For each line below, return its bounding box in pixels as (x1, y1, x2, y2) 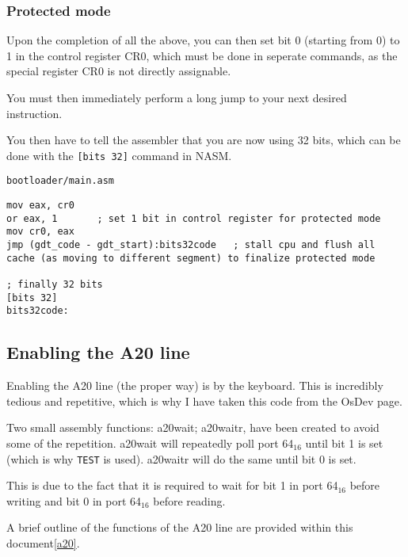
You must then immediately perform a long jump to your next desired (6, 90, 347, 105)
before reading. (153, 492, 226, 509)
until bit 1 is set (305, 434, 383, 451)
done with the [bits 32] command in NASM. (6, 147, 232, 163)
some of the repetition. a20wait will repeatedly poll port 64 (6, 434, 294, 451)
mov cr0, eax (6, 226, 74, 238)
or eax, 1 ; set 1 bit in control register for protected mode (6, 212, 381, 224)
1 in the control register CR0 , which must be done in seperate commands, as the (6, 47, 398, 63)
